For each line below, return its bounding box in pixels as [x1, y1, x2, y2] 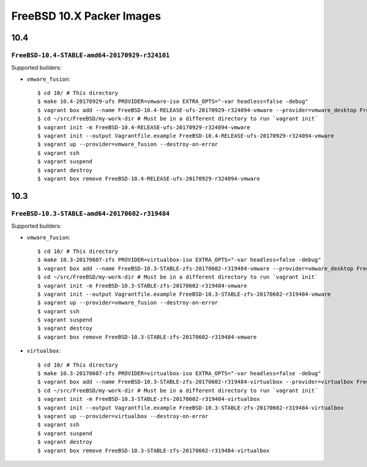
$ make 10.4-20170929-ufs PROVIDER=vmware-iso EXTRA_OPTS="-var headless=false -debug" [37, 98, 309, 105]
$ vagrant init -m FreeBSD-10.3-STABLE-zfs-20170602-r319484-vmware [37, 282, 247, 289]
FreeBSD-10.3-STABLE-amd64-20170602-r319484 [11, 209, 170, 217]
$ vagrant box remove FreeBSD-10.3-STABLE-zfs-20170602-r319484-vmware [37, 334, 257, 340]
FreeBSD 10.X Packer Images [11, 9, 161, 23]
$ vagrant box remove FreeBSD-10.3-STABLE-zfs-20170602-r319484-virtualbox [37, 447, 270, 454]
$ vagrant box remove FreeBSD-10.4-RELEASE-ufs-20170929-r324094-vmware [37, 175, 260, 182]
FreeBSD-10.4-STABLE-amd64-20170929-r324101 [11, 51, 170, 59]
